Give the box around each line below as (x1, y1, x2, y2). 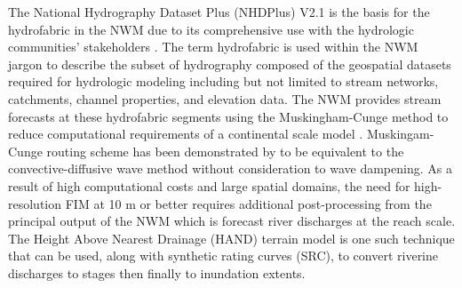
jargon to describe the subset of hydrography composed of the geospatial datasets (8, 54, 451, 73)
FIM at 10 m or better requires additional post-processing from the (65, 194, 432, 212)
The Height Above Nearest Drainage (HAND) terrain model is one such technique (8, 228, 455, 247)
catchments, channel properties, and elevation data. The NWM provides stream (8, 89, 442, 108)
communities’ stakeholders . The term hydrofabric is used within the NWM (8, 37, 418, 56)
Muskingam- (366, 124, 434, 143)
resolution (8, 194, 62, 212)
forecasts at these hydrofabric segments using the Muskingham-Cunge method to (8, 107, 449, 125)
